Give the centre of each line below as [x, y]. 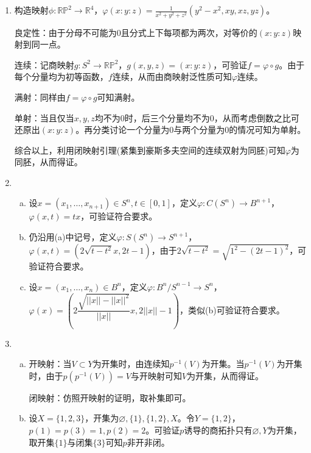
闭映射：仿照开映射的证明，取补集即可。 [110, 397]
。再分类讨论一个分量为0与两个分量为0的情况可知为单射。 [191, 130]
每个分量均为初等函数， [61, 77]
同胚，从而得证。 [48, 162]
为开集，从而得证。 [225, 375]
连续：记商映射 [44, 64]
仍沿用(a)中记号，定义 [73, 237]
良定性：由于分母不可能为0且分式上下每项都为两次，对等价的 [136, 32]
